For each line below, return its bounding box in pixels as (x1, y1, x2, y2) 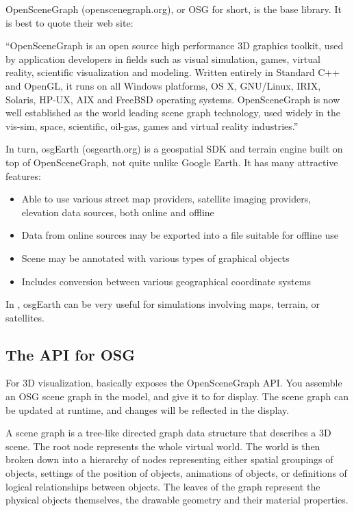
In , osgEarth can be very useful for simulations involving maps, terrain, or (5, 297, 320, 311)
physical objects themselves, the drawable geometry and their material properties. (5, 493, 349, 507)
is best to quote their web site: (5, 15, 134, 29)
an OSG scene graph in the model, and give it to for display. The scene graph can (5, 389, 349, 404)
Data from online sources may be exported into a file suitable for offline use (21, 228, 339, 242)
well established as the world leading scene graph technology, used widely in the (5, 105, 340, 120)
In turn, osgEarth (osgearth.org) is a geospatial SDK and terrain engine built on (5, 142, 343, 156)
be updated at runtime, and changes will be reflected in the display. (5, 402, 290, 417)
